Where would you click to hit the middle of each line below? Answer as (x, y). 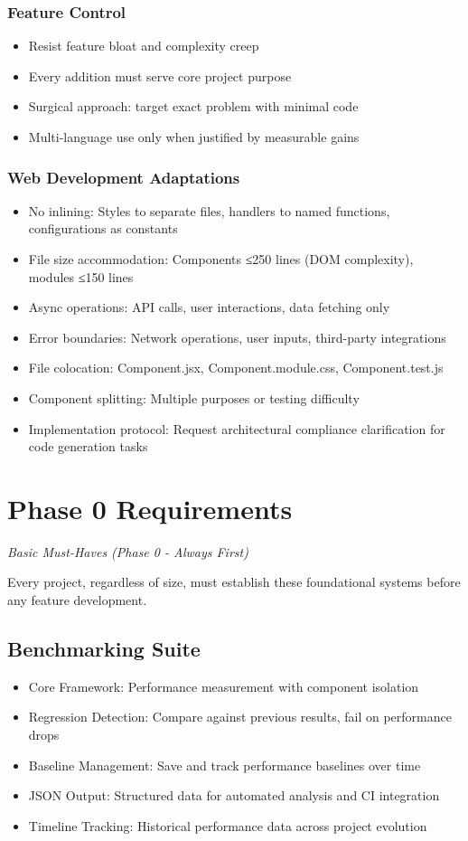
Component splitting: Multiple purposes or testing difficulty (194, 397)
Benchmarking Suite (104, 649)
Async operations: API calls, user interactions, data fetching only (209, 307)
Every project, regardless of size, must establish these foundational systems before (234, 582)
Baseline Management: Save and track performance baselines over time (225, 765)
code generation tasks (88, 446)
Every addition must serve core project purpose (160, 76)
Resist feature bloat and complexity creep (144, 46)
